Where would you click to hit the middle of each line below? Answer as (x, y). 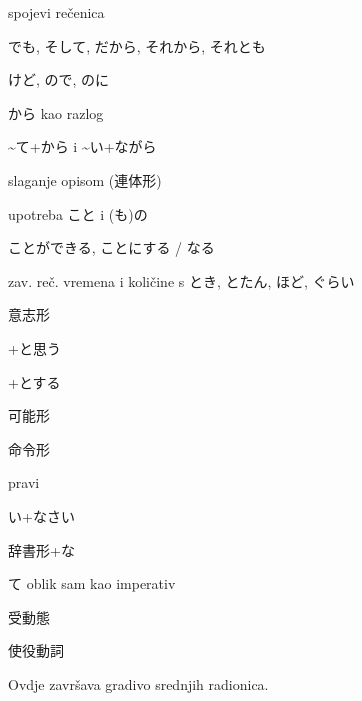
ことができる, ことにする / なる (111, 247)
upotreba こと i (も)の (78, 213)
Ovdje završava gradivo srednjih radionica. (138, 683)
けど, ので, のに (59, 79)
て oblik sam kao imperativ (92, 583)
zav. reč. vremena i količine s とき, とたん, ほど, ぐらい (181, 280)
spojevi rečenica (56, 12)
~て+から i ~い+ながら (82, 146)
